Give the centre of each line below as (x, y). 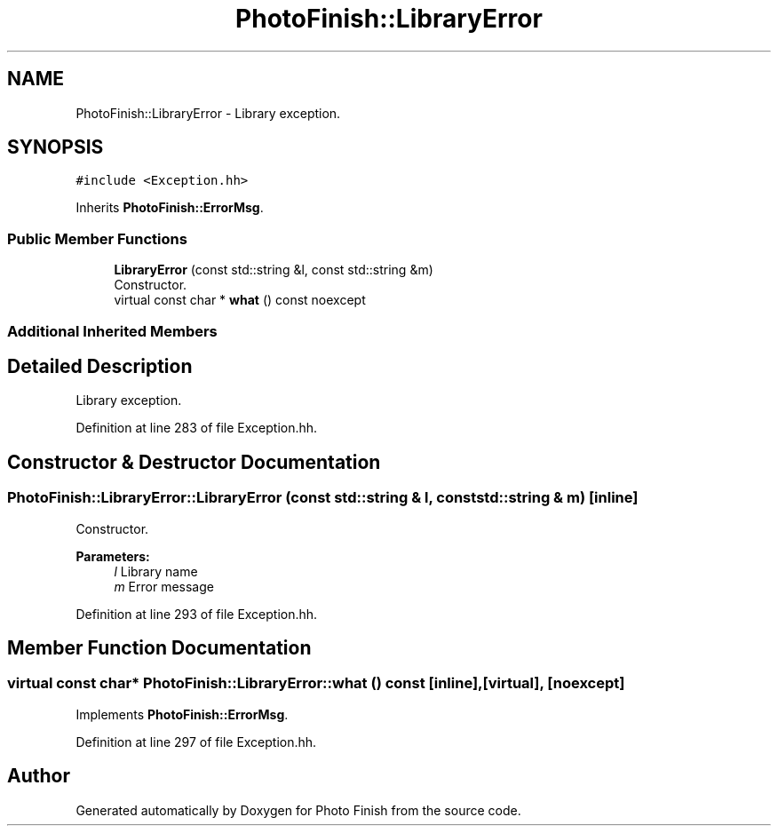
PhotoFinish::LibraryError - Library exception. (208, 113)
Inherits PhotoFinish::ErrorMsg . (170, 208)
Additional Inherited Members (112, 331)
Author (39, 776)
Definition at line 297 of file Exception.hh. (196, 742)
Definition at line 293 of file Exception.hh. (197, 614)
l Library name (156, 571)
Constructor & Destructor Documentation (194, 462)
